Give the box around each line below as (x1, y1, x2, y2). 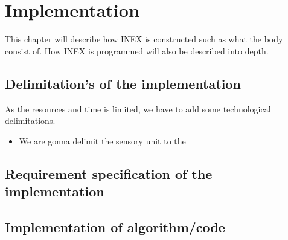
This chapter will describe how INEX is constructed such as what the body (5, 33, 283, 45)
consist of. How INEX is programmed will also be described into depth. (5, 44, 269, 57)
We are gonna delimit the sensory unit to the (19, 134, 186, 147)
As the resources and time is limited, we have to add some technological (5, 102, 271, 115)
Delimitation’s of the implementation (5, 74, 241, 92)
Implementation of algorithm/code (5, 217, 225, 236)
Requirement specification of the (5, 164, 213, 183)
